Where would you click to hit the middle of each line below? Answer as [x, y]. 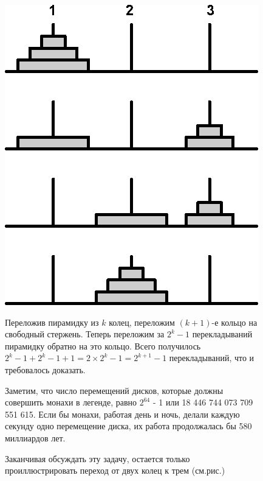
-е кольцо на [234, 322]
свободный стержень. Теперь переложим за [85, 334]
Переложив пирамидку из [52, 322]
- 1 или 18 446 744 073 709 [203, 402]
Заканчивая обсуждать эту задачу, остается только [97, 458]
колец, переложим [142, 322]
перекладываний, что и [212, 358]
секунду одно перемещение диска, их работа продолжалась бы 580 [128, 426]
